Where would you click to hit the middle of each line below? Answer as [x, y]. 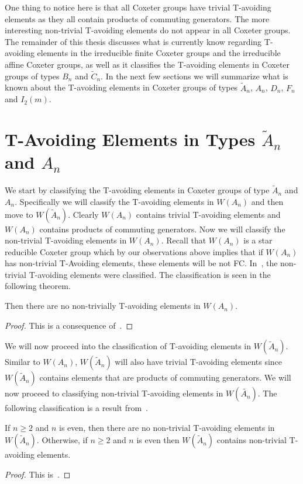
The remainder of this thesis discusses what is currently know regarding [133, 41]
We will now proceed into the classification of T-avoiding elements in [128, 346]
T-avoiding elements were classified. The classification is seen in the [150, 274]
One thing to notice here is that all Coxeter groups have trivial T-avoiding [138, 7]
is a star [258, 240]
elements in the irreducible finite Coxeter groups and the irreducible [159, 53]
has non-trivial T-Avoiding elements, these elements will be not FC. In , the [141, 263]
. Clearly [83, 214]
